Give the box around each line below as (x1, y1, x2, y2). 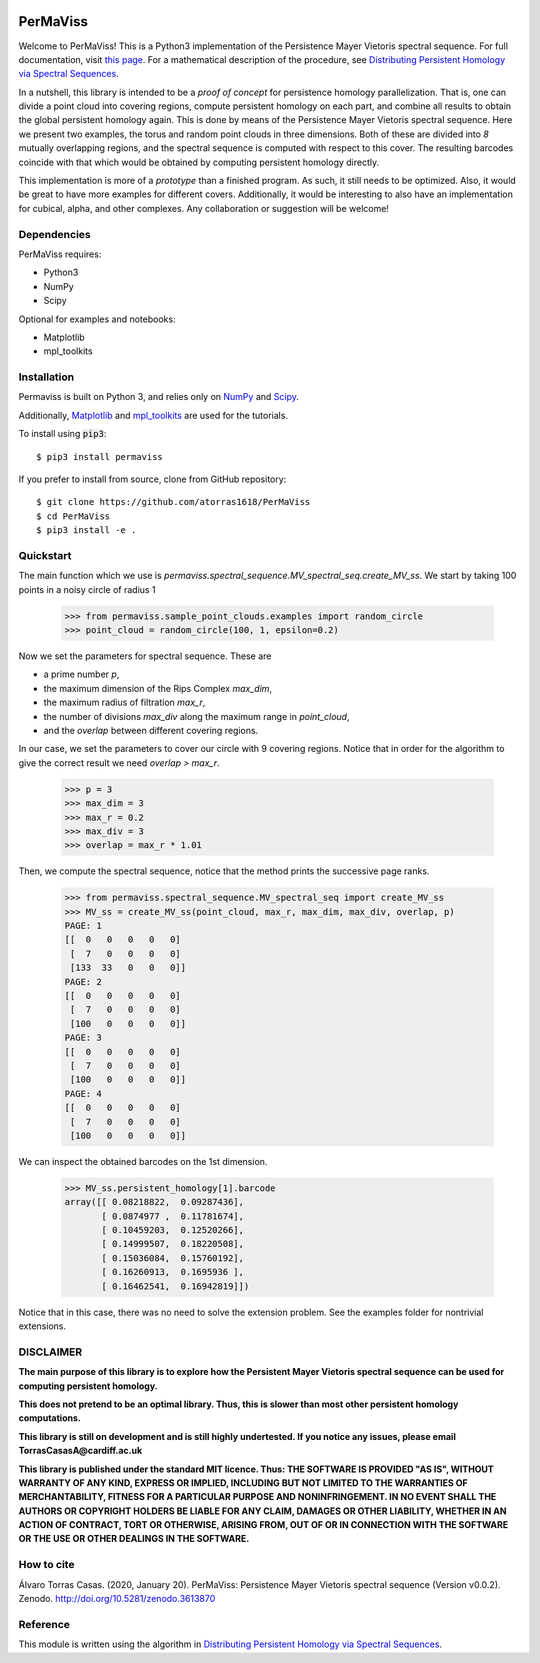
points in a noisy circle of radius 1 (18, 583, 156, 595)
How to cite (18, 1558, 75, 1572)
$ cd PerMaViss (36, 510, 111, 522)
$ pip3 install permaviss (36, 451, 164, 462)
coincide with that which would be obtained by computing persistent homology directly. (18, 156, 380, 168)
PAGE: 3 (64, 1032, 102, 1044)
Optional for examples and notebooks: (18, 313, 176, 325)
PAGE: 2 (64, 976, 102, 987)
